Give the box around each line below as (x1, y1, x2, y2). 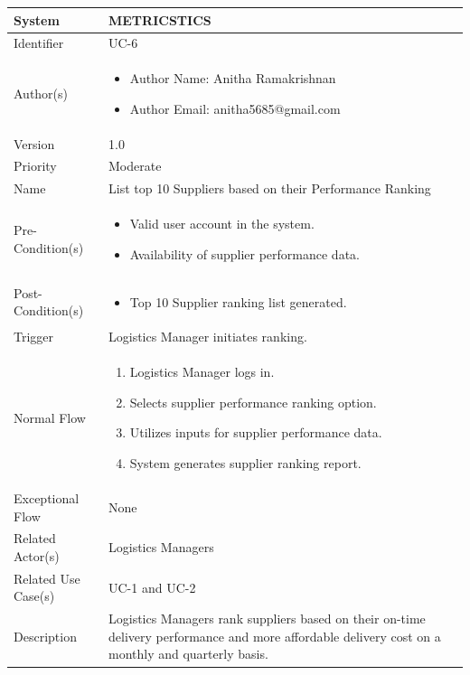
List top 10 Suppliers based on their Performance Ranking (108, 179, 431, 198)
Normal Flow (14, 408, 86, 427)
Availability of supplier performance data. (129, 244, 360, 263)
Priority (14, 156, 57, 175)
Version (14, 134, 55, 153)
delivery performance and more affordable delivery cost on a (108, 626, 441, 645)
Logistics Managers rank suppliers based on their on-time (108, 609, 426, 628)
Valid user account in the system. (129, 214, 315, 233)
